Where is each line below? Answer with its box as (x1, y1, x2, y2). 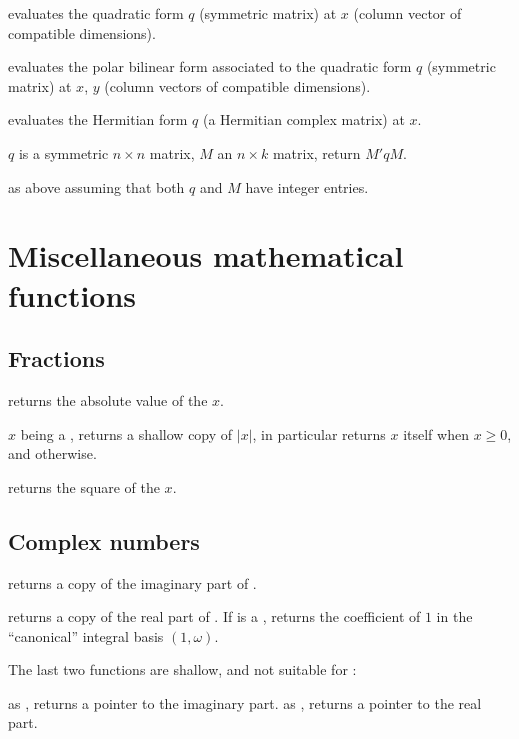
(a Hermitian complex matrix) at (203, 109, 405, 130)
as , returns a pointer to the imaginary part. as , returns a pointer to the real (8, 692, 482, 713)
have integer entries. (245, 176, 369, 197)
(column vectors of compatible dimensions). (104, 75, 371, 96)
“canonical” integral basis (8, 625, 164, 646)
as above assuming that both (8, 176, 185, 197)
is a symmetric (18, 142, 109, 163)
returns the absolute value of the (8, 389, 208, 410)
